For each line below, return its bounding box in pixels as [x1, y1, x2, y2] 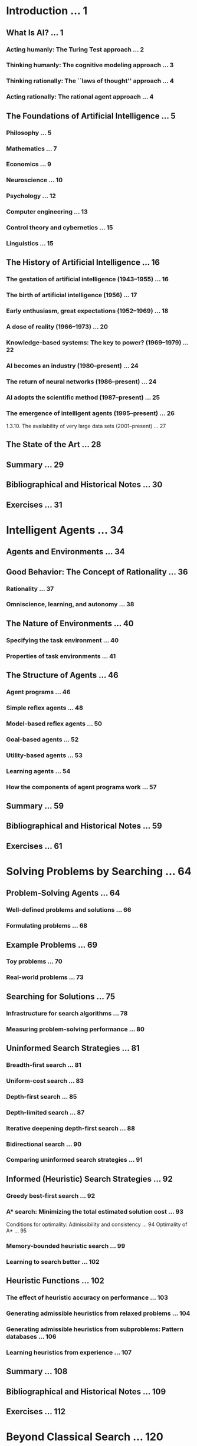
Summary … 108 [6, 1366, 68, 1376]
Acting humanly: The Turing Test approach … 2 [6, 45, 145, 54]
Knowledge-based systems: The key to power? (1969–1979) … [6, 339, 189, 347]
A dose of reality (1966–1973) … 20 [6, 323, 108, 331]
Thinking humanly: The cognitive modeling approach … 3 [6, 61, 174, 69]
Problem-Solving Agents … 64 [6, 888, 120, 898]
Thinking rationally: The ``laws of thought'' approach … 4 [6, 77, 174, 85]
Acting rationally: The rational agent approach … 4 [6, 93, 154, 101]
